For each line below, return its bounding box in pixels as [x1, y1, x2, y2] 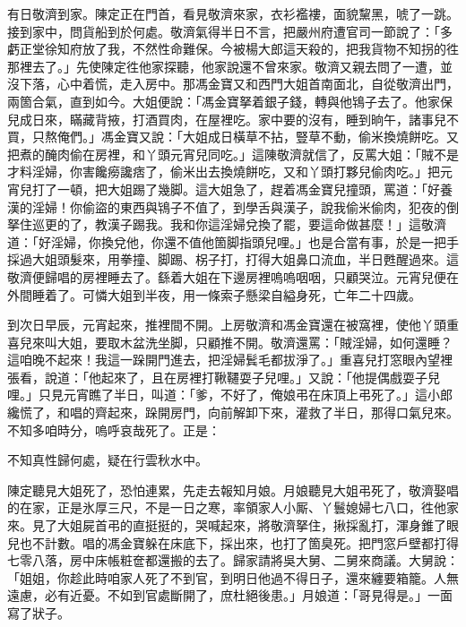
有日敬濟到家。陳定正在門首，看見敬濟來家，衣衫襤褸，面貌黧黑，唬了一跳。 [7, 4, 459, 22]
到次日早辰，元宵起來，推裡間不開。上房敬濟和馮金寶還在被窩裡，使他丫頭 [7, 315, 446, 334]
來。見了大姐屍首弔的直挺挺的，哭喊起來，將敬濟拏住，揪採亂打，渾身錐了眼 [7, 516, 459, 535]
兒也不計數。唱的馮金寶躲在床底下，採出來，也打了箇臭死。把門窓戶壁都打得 [7, 533, 459, 552]
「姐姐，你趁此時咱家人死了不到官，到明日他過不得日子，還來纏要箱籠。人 [7, 568, 446, 587]
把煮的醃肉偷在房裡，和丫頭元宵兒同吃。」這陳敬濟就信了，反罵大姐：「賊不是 [7, 144, 459, 163]
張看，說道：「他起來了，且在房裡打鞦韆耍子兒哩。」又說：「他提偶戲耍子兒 [7, 367, 440, 386]
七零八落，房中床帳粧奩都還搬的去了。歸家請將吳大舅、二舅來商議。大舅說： [7, 551, 459, 570]
